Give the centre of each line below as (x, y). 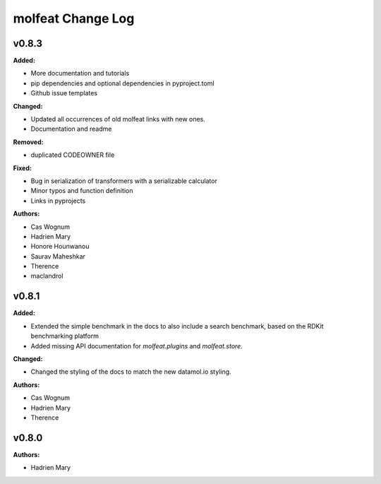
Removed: (28, 142)
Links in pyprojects (58, 201)
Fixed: (22, 168)
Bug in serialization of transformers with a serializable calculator (124, 181)
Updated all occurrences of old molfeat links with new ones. (118, 119)
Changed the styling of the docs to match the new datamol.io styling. (131, 372)
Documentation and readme (71, 129)
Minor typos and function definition (82, 191)
